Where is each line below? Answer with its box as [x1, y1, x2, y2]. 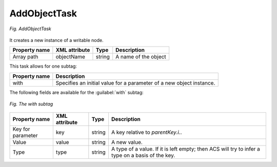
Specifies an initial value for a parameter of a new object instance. [55, 79, 215, 87]
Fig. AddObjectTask [9, 26, 51, 32]
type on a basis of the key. [111, 152, 175, 159]
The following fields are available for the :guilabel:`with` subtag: [9, 89, 144, 95]
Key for [12, 126, 30, 133]
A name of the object [115, 53, 166, 60]
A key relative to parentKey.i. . [111, 129, 182, 136]
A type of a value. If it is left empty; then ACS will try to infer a [111, 145, 260, 152]
